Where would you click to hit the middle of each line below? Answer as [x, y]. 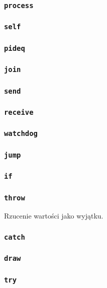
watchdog [21, 134]
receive [19, 112]
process [19, 5]
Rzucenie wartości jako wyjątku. [54, 216]
